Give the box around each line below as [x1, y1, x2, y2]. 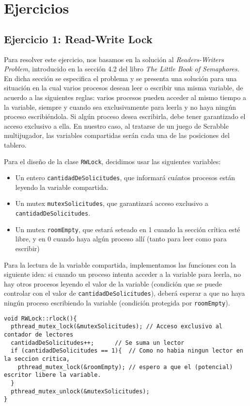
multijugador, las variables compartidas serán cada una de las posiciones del [4, 130, 230, 140]
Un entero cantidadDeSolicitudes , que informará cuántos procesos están [15, 172, 235, 183]
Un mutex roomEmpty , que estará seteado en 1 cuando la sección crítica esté [15, 224, 240, 234]
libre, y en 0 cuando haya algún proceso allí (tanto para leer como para [15, 234, 227, 244]
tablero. [4, 139, 27, 150]
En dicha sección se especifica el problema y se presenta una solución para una [4, 73, 237, 83]
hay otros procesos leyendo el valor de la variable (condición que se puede [4, 278, 222, 288]
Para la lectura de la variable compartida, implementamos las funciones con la [4, 259, 236, 270]
